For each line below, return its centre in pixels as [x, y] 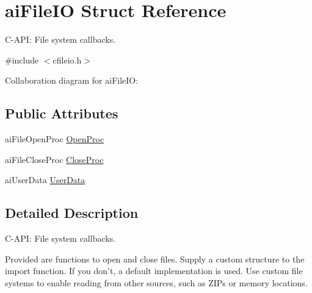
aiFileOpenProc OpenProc [55, 139]
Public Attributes [62, 113]
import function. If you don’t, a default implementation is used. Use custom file [154, 271]
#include [22, 60]
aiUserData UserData [45, 180]
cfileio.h [67, 60]
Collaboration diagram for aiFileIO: [72, 80]
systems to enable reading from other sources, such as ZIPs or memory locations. [156, 282]
